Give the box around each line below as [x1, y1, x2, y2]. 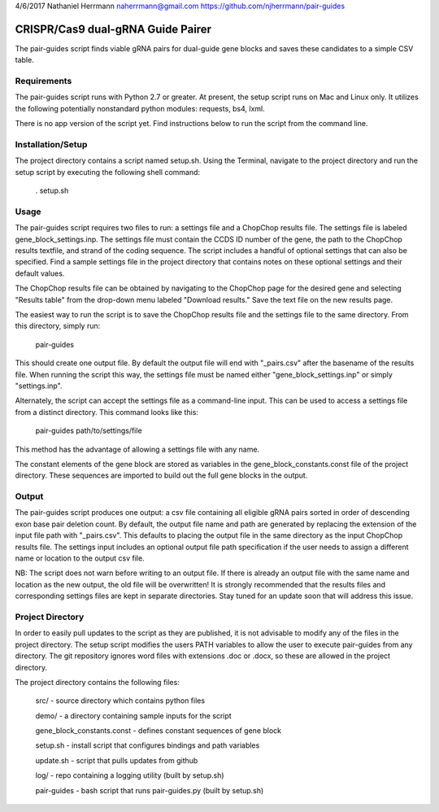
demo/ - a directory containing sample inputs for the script [35, 710, 232, 720]
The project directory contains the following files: [15, 677, 180, 687]
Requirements [15, 76, 72, 87]
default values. [15, 268, 65, 278]
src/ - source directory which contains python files [35, 696, 206, 705]
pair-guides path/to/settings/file [35, 426, 142, 435]
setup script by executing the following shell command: [15, 167, 201, 177]
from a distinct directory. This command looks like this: [15, 407, 199, 417]
